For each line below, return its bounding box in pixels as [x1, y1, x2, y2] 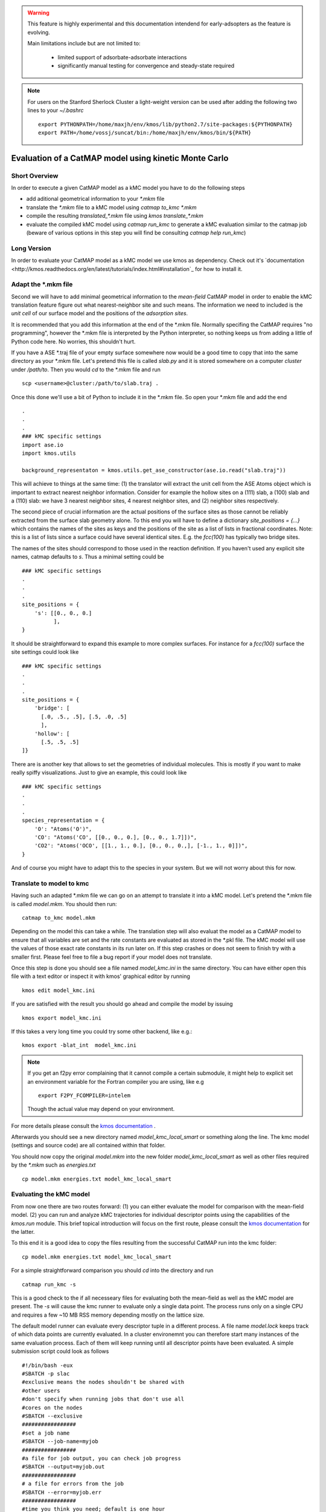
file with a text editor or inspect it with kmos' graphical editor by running [11, 973, 190, 980]
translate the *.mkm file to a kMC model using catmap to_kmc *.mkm [26, 203, 197, 211]
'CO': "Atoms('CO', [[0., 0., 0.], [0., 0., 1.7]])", [34, 833, 197, 841]
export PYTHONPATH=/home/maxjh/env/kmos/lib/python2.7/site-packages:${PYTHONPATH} [38, 121, 293, 128]
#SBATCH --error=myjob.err [22, 1488, 102, 1496]
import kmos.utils [22, 449, 77, 457]
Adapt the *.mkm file [11, 280, 73, 288]
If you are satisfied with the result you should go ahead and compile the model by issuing [11, 1000, 233, 1008]
